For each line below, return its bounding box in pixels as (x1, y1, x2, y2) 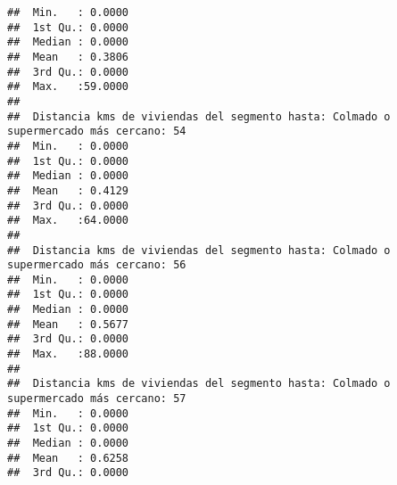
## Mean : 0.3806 (7, 50, 129, 63)
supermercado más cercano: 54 (7, 125, 186, 138)
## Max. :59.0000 (7, 80, 129, 94)
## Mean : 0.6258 (7, 451, 129, 464)
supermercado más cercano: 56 (7, 259, 186, 272)
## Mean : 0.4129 (7, 184, 129, 197)
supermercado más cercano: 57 (7, 392, 186, 406)
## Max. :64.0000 (7, 214, 129, 227)
